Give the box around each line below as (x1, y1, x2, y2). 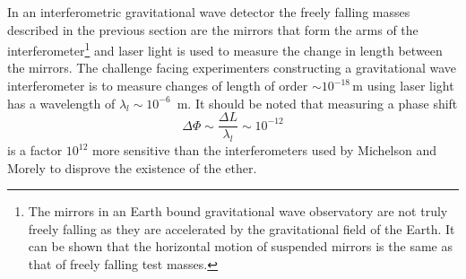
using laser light (367, 76, 454, 95)
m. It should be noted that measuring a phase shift (177, 93, 458, 112)
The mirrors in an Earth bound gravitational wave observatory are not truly (28, 202, 448, 221)
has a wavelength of (7, 93, 116, 112)
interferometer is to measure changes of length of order (7, 76, 308, 95)
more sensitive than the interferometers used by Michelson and (92, 141, 437, 160)
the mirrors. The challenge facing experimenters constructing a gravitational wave (7, 58, 456, 77)
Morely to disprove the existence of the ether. (7, 158, 257, 177)
